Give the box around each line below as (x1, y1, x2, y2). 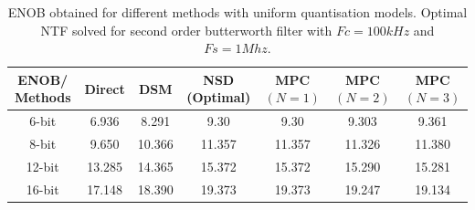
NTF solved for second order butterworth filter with (40, 20, 332, 39)
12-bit (26, 156, 59, 175)
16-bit (26, 179, 59, 198)
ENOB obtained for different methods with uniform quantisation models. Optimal (7, 3, 468, 21)
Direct (84, 79, 125, 98)
